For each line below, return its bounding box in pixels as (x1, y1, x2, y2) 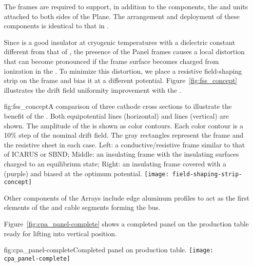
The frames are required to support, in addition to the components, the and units (4, 1, 248, 11)
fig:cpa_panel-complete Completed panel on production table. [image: (4, 245, 214, 255)
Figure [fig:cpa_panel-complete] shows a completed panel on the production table (4, 219, 249, 228)
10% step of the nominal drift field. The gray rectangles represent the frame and (4, 130, 244, 140)
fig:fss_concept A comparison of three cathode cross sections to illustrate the (4, 101, 232, 111)
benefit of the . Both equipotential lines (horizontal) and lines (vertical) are (4, 110, 229, 121)
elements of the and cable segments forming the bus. (4, 202, 160, 212)
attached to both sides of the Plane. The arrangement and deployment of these (4, 11, 240, 21)
